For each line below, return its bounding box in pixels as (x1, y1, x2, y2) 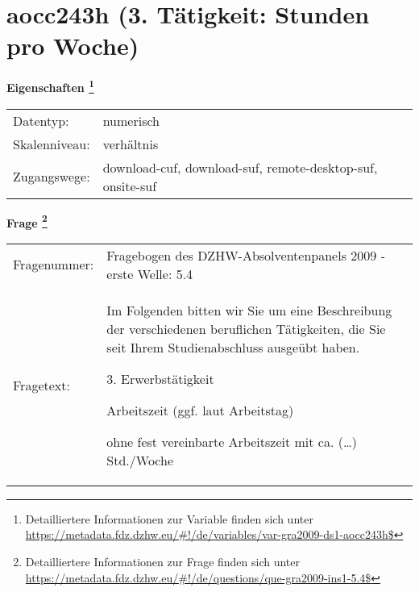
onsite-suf (102, 176, 157, 195)
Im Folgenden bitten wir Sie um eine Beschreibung (106, 300, 392, 319)
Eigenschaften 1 (6, 77, 94, 95)
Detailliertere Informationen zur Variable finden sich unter (25, 510, 313, 527)
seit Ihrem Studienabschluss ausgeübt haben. (106, 337, 360, 356)
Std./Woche (106, 450, 174, 469)
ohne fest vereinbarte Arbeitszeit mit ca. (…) (106, 431, 357, 451)
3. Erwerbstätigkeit (106, 369, 214, 388)
